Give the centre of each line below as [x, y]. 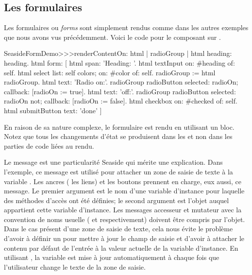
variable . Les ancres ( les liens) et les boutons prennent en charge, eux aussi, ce [123, 181]
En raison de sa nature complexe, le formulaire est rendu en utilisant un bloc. [119, 127]
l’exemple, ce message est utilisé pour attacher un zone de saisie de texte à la [118, 171]
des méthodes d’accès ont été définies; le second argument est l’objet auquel [117, 200]
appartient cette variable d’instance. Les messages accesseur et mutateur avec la [123, 210]
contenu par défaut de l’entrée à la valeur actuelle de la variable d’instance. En [121, 248]
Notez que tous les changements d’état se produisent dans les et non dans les [118, 136]
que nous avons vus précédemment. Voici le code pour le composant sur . [112, 37]
